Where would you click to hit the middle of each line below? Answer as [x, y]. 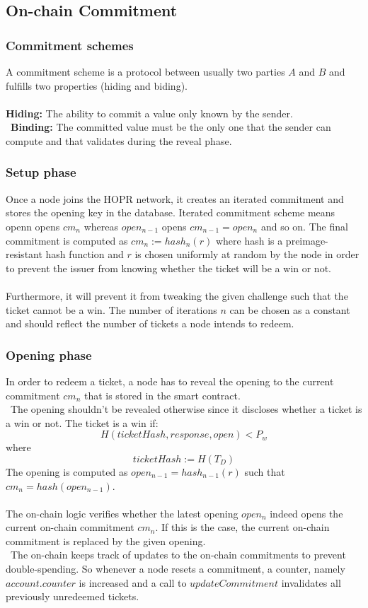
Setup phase [41, 172]
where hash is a [249, 240]
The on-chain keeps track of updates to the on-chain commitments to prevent [178, 555]
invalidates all [311, 582]
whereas [101, 226]
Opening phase [49, 355]
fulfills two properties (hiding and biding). [97, 85]
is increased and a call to [133, 582]
